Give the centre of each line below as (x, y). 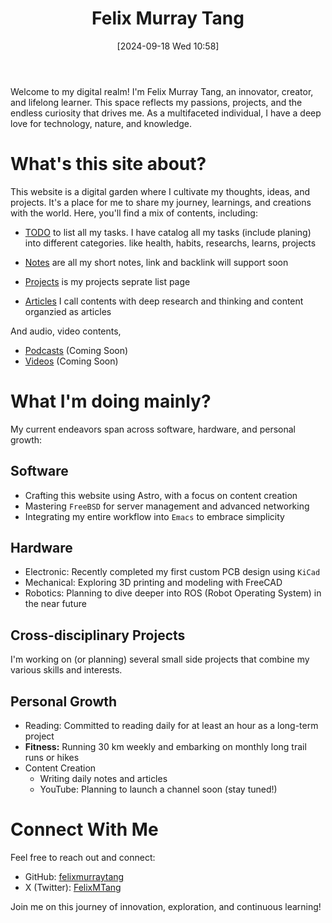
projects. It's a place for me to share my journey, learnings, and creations (161, 202)
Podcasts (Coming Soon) (76, 350)
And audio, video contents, (66, 331)
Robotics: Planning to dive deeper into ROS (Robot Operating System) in (173, 593)
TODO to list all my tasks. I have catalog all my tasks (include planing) (168, 232)
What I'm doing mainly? (111, 401)
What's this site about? (108, 164)
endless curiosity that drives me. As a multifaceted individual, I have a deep (166, 113)
